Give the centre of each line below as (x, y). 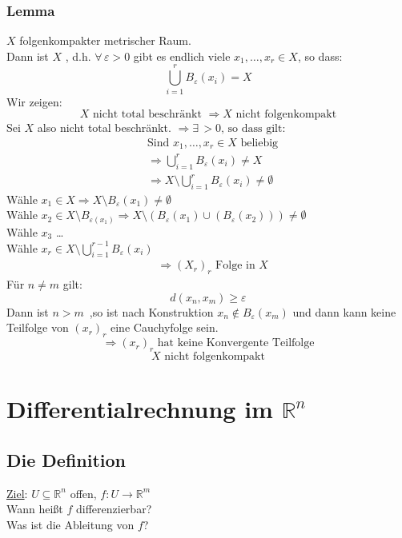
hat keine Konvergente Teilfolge (236, 343)
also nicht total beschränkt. (104, 128)
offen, (83, 493)
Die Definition (66, 459)
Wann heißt (35, 509)
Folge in (235, 266)
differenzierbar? (114, 509)
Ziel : (17, 493)
